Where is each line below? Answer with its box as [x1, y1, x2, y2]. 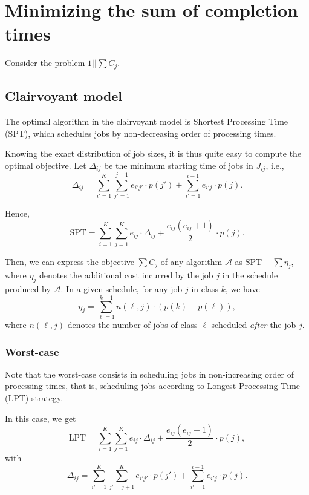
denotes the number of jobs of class [67, 318, 198, 330]
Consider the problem [5, 56, 85, 69]
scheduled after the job [211, 318, 296, 330]
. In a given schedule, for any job [60, 283, 183, 295]
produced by [5, 283, 51, 295]
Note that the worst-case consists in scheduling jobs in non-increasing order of [5, 367, 294, 380]
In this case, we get [5, 411, 76, 424]
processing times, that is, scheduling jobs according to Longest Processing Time [5, 379, 301, 392]
